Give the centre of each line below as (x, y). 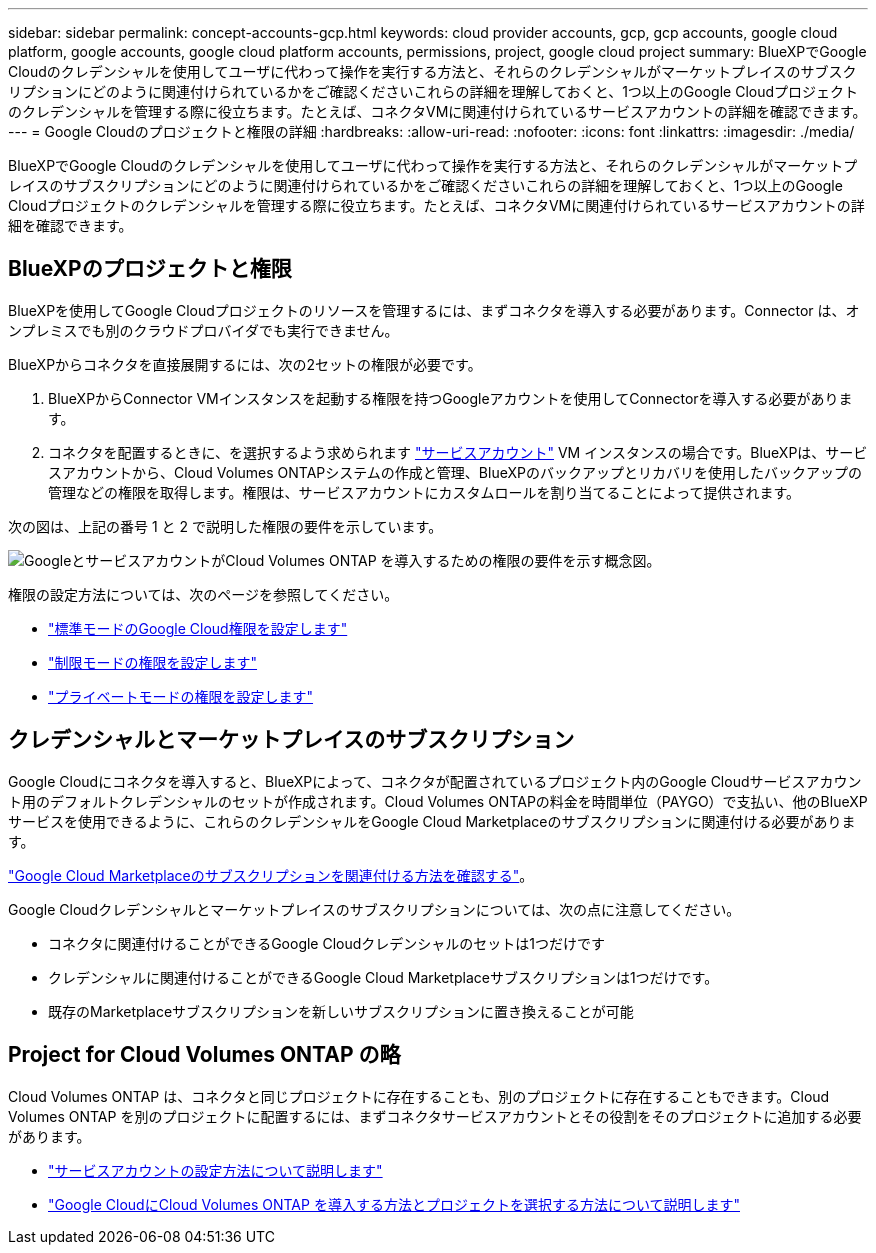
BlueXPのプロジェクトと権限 (150, 269)
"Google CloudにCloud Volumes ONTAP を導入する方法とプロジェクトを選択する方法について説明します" (394, 1204)
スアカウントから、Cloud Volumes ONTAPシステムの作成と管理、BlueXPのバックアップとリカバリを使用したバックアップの (455, 472)
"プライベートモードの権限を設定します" (181, 696)
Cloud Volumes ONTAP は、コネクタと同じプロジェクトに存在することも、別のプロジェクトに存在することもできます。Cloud (419, 1096)
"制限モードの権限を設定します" (153, 662)
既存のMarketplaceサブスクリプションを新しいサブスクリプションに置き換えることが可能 (341, 1011)
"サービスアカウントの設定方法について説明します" (215, 1170)
